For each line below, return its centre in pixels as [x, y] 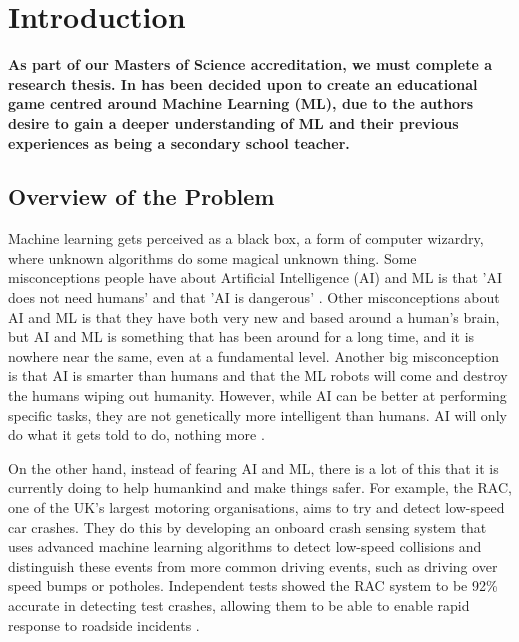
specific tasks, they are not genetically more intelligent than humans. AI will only [257, 414]
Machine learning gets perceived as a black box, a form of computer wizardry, [246, 238]
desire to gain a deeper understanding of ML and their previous [233, 122]
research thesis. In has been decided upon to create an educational [243, 83]
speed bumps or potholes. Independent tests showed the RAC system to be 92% [253, 585]
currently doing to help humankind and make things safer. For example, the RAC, [260, 487]
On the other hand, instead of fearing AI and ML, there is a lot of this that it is [253, 467]
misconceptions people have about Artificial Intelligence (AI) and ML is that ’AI [255, 277]
